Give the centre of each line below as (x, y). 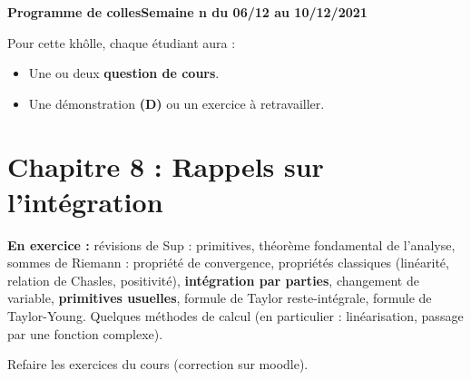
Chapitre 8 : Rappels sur (166, 166)
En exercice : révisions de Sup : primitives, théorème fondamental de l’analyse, (231, 244)
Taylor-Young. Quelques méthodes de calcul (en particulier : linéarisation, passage (235, 316)
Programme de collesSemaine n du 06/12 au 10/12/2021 (187, 12)
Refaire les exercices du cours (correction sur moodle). (158, 364)
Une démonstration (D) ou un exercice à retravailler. (177, 103)
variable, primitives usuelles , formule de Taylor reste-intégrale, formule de (220, 298)
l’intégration (85, 201)
